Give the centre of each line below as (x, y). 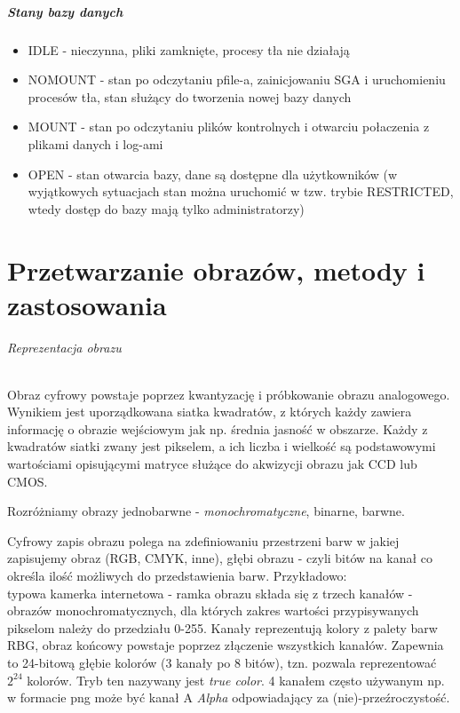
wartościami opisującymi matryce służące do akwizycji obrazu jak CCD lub (212, 464)
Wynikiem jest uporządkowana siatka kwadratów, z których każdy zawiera (210, 412)
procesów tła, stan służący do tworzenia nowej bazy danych (190, 96)
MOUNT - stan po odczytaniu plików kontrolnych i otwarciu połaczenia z (229, 127)
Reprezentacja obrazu (64, 348)
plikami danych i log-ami (95, 143)
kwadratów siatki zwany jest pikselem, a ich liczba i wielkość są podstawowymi (222, 446)
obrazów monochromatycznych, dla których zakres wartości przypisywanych (213, 610)
